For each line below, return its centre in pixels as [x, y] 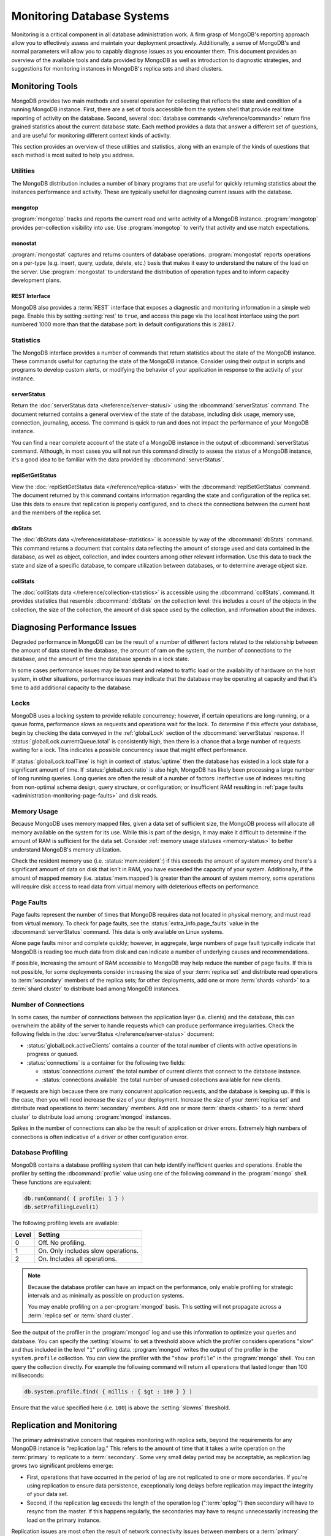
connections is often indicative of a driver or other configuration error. [100, 1137]
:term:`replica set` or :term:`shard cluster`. [81, 1315]
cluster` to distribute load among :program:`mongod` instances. [91, 1117]
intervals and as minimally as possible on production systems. [106, 1296]
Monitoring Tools [44, 86]
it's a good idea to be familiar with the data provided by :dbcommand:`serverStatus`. [118, 460]
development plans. [36, 280]
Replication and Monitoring [64, 1425]
